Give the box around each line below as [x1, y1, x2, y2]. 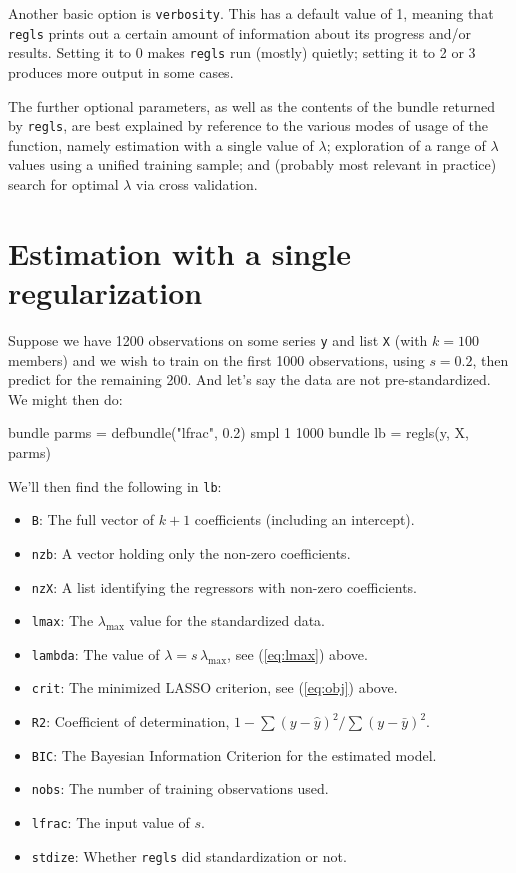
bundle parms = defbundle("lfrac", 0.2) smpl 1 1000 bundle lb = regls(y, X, [8, 422, 469, 443]
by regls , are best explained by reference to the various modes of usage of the [8, 115, 488, 136]
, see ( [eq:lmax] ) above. [227, 643, 368, 664]
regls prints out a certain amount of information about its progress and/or [8, 22, 471, 43]
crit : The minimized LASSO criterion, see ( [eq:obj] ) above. [31, 677, 398, 698]
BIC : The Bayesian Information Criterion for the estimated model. [31, 744, 437, 765]
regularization [8, 271, 203, 312]
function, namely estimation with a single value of [8, 134, 314, 155]
